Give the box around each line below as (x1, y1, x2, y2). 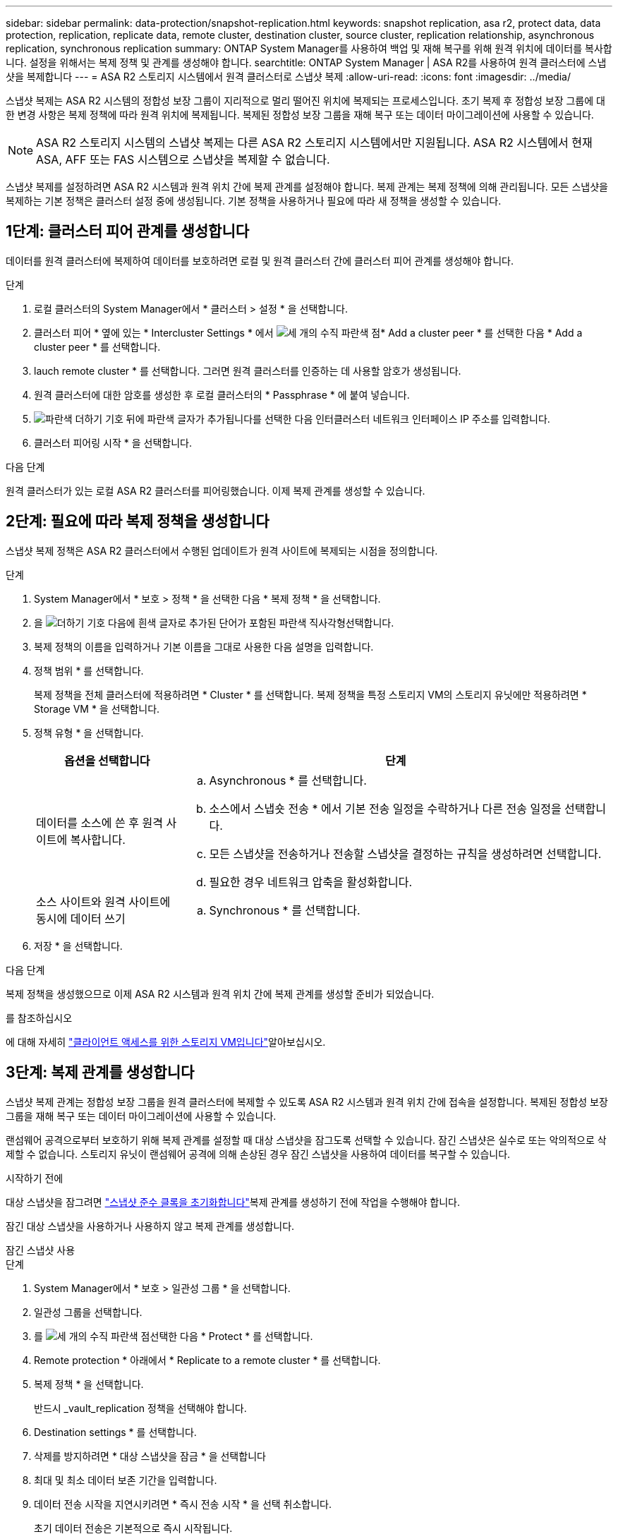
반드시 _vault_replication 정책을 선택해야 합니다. (34, 1401, 247, 1414)
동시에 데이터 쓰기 (36, 911, 126, 926)
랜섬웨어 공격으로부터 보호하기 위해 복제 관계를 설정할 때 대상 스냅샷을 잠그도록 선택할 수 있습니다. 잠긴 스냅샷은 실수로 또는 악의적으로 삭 (6, 1133, 607, 1146)
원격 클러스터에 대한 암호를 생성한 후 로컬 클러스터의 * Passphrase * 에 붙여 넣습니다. (34, 388, 410, 401)
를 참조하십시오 (6, 1011, 73, 1024)
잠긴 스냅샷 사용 (6, 1243, 75, 1256)
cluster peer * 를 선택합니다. (34, 340, 161, 353)
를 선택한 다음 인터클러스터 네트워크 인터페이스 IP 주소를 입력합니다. (253, 412, 550, 425)
